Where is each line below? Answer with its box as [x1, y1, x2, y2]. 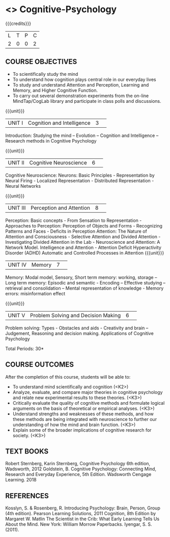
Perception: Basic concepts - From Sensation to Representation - [5, 217, 142, 223]
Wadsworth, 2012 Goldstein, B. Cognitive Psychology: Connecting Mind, [5, 466, 157, 472]
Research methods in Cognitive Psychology [5, 137, 97, 144]
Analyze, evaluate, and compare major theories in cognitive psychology [12, 389, 163, 395]
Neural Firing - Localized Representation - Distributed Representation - [5, 177, 154, 184]
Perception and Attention [30, 204, 91, 211]
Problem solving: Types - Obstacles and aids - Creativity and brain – [5, 325, 149, 331]
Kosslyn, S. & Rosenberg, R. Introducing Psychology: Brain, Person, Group [5, 505, 160, 511]
